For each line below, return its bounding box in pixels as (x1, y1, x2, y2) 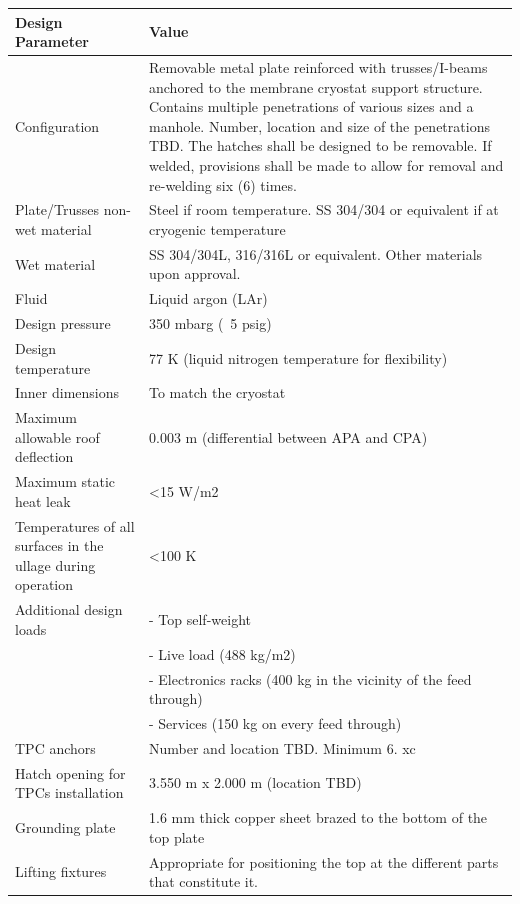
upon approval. (149, 263, 241, 284)
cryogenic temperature (149, 218, 286, 239)
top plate (149, 826, 205, 847)
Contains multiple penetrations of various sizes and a (149, 96, 474, 117)
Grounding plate (15, 816, 116, 837)
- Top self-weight (149, 609, 251, 630)
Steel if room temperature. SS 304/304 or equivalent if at (149, 199, 499, 220)
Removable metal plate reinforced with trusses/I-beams (149, 56, 488, 77)
